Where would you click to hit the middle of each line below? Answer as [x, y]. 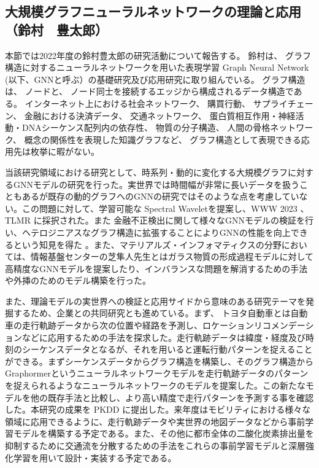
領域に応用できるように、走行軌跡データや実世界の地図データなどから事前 [155, 421]
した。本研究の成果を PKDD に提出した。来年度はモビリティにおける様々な [158, 409]
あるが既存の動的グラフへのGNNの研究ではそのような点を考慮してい [160, 196]
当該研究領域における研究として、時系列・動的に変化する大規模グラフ [146, 172]
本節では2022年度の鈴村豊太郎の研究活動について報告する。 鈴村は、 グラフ [158, 55]
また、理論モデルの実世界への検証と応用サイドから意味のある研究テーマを [155, 301]
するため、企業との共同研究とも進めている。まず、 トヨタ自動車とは [152, 313]
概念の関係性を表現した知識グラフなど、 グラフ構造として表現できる [163, 139]
